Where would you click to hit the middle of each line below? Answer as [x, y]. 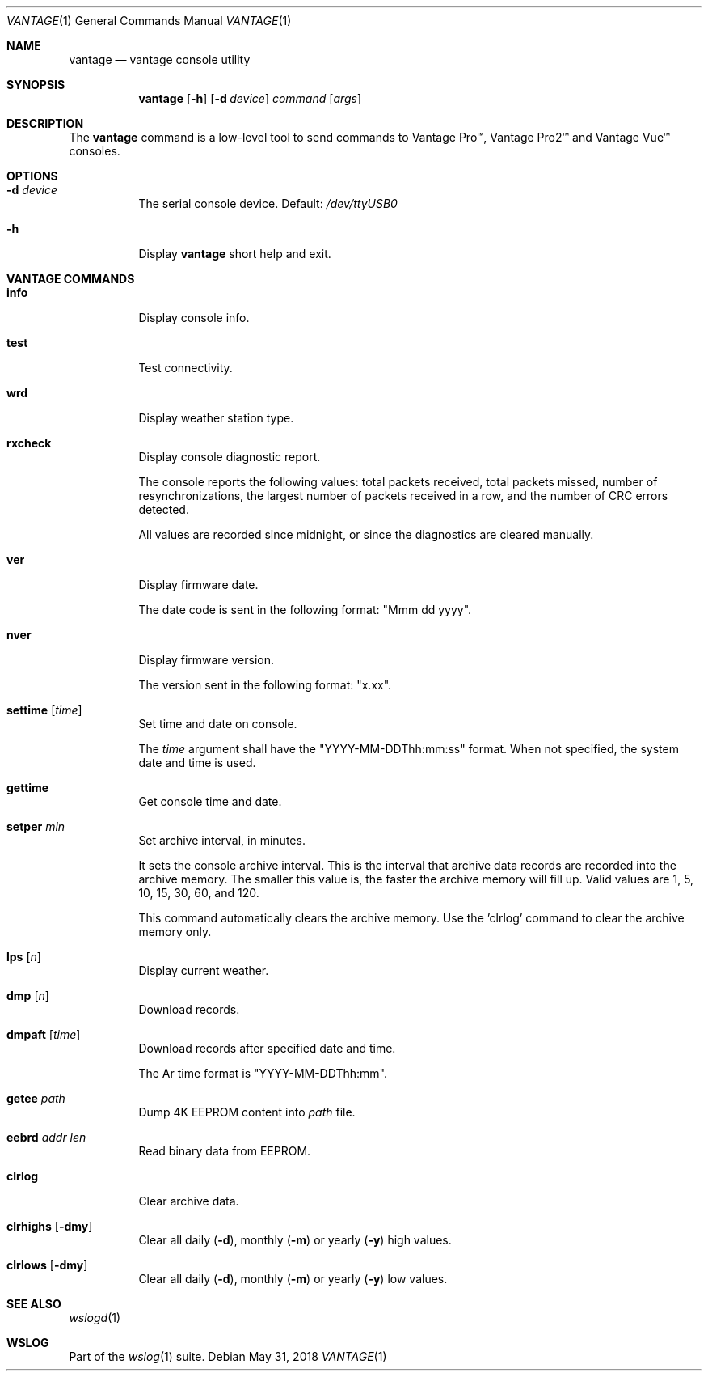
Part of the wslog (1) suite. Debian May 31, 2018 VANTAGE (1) [228, 1356]
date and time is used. [197, 763]
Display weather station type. [216, 418]
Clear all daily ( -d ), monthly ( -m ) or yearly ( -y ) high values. [295, 1240]
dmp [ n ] [28, 996]
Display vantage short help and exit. [235, 254]
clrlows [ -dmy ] [47, 1265]
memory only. [175, 932]
